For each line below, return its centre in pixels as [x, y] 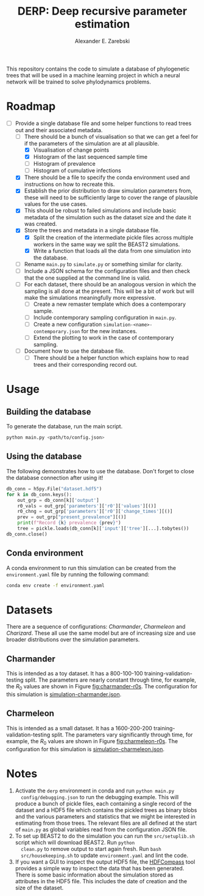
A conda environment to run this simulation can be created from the [91, 568]
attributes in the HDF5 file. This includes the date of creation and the [101, 881]
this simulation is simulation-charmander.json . [64, 694]
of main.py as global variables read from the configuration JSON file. [101, 829]
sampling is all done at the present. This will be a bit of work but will [109, 291]
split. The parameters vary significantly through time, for [122, 735]
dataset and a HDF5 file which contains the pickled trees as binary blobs [106, 810]
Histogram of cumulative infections [77, 171]
